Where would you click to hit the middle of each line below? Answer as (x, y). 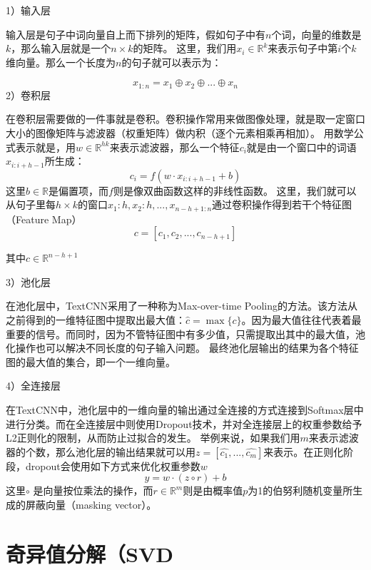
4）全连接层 (33, 386)
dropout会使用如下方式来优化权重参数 (113, 465)
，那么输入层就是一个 (61, 48)
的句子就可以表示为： (172, 62)
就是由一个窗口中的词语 (301, 147)
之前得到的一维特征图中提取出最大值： (96, 320)
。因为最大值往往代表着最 (301, 320)
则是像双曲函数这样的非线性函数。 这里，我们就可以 (235, 190)
